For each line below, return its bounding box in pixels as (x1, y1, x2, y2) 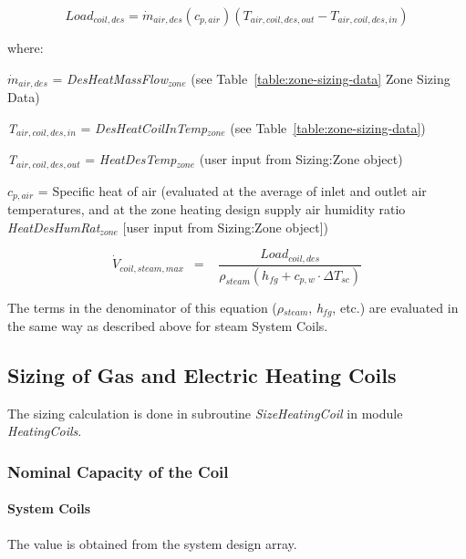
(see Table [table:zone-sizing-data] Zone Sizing (191, 68, 450, 88)
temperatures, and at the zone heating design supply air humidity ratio (7, 200, 406, 218)
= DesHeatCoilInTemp (80, 118, 208, 137)
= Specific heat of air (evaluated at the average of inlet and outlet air (37, 181, 427, 200)
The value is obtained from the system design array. (7, 533, 297, 553)
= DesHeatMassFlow (52, 68, 168, 88)
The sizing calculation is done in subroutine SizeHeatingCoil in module (7, 403, 403, 422)
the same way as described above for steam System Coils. (7, 316, 328, 335)
